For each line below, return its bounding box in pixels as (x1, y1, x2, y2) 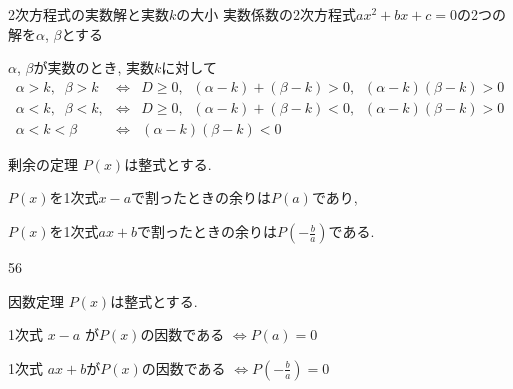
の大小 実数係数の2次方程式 (176, 4, 356, 24)
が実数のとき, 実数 (33, 57, 155, 78)
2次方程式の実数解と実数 (8, 4, 169, 24)
